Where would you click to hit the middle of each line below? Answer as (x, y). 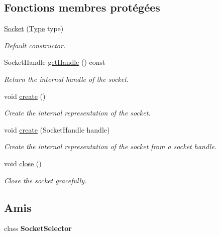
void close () (23, 163)
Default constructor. (35, 45)
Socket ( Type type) (34, 28)
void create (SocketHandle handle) (57, 129)
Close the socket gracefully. (45, 180)
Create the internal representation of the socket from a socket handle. (111, 146)
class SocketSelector (38, 228)
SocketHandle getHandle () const (55, 62)
